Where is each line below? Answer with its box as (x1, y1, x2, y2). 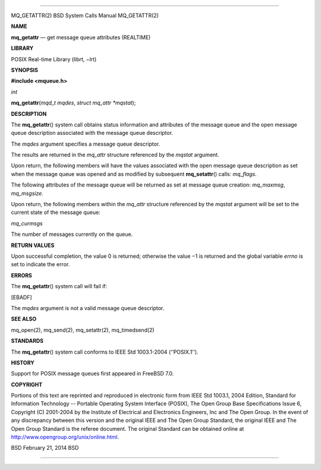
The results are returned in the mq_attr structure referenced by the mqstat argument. (11, 152, 219, 159)
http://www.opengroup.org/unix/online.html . (11, 434, 119, 441)
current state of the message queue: (11, 209, 100, 216)
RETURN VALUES (11, 241, 55, 249)
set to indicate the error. (11, 261, 70, 268)
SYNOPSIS (11, 66, 39, 74)
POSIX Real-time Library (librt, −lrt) (11, 55, 97, 62)
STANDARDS (11, 337, 44, 345)
